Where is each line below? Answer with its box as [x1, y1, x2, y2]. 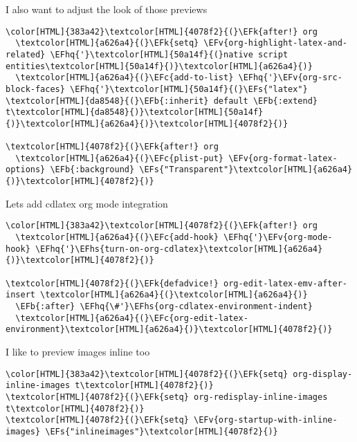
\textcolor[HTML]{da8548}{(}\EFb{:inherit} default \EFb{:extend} [6, 95, 318, 106]
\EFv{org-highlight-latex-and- [203, 38, 347, 48]
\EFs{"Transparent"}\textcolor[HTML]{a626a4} [139, 165, 353, 175]
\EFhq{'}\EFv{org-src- [238, 73, 342, 83]
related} [6, 49, 46, 59]
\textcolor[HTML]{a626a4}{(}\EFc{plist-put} [15, 153, 223, 163]
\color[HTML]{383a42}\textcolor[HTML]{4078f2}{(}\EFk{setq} [6, 369, 289, 379]
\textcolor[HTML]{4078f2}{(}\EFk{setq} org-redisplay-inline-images [6, 392, 328, 402]
